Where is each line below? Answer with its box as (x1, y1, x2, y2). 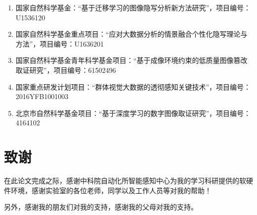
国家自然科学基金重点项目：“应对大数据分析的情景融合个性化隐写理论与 (15, 29, 248, 39)
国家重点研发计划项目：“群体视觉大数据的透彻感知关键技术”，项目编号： (15, 81, 251, 92)
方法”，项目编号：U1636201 (15, 38, 104, 49)
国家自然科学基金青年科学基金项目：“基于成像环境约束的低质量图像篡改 (15, 55, 248, 65)
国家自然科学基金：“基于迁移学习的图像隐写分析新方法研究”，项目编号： (15, 2, 251, 12)
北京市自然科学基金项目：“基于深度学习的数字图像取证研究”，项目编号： (15, 107, 251, 118)
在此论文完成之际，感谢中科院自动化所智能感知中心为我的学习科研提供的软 (4, 175, 246, 186)
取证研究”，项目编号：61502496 (15, 64, 116, 75)
